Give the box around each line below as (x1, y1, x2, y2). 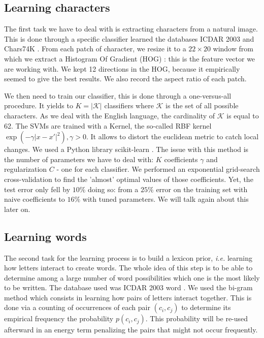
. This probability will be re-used (145, 313, 248, 324)
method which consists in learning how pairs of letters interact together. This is (4, 292, 252, 302)
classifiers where (104, 100, 154, 111)
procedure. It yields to (4, 100, 73, 111)
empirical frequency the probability (4, 313, 114, 324)
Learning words (4, 228, 87, 244)
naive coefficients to (4, 194, 65, 204)
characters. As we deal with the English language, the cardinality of (4, 110, 215, 120)
